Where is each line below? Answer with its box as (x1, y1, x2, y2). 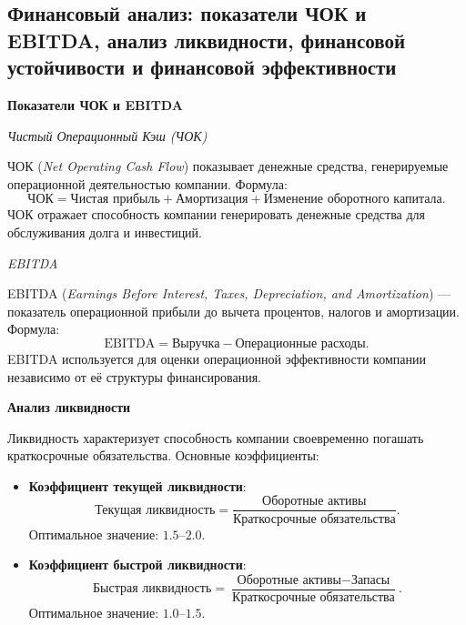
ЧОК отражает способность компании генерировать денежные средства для (7, 205, 425, 224)
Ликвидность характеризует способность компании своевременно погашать (7, 428, 424, 447)
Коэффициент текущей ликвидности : (28, 476, 247, 495)
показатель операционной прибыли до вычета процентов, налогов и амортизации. (7, 301, 460, 320)
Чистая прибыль (70, 193, 160, 207)
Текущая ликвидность (95, 503, 216, 517)
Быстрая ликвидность (93, 582, 212, 596)
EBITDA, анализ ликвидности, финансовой (7, 25, 406, 54)
